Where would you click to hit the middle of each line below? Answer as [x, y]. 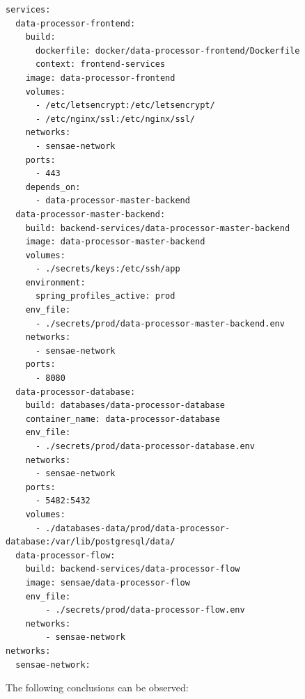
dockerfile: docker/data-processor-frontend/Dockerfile [167, 50]
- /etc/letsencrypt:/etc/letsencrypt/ [125, 105]
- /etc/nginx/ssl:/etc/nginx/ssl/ [115, 119]
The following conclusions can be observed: [97, 688]
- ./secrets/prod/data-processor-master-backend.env [160, 323]
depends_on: [53, 187]
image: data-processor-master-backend [115, 242]
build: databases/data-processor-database [125, 406]
